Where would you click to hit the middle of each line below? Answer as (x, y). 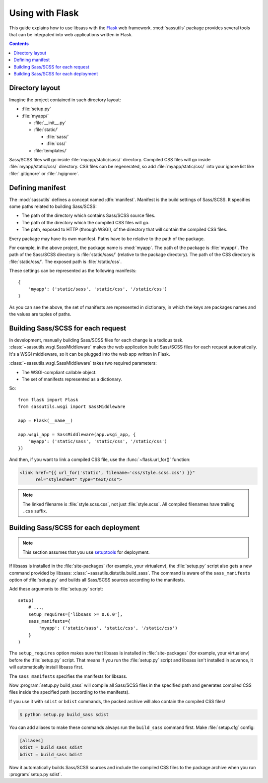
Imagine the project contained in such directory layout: (65, 100)
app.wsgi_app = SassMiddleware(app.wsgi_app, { (77, 434)
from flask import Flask (48, 400)
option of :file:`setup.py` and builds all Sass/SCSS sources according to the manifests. (97, 580)
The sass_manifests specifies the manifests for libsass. (68, 676)
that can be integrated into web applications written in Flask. (71, 34)
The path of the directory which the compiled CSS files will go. (86, 222)
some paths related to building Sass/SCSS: (53, 206)
